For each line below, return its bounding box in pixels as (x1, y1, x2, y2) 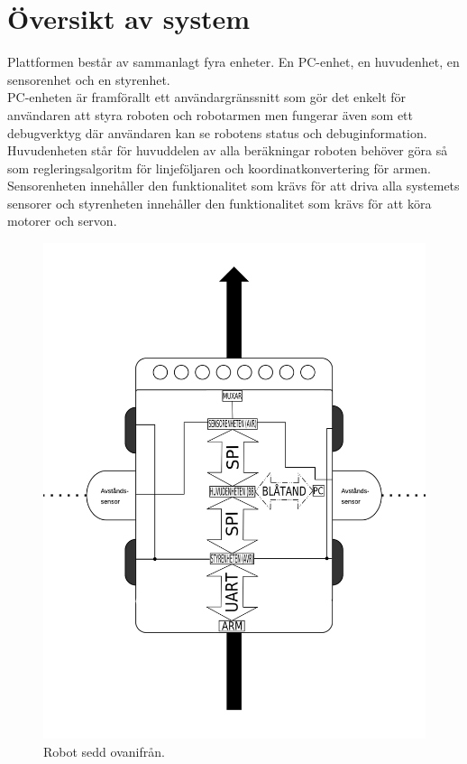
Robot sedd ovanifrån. (43, 741, 165, 760)
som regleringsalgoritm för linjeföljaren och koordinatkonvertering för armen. (7, 158, 431, 177)
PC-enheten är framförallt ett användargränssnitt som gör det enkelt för (7, 88, 407, 107)
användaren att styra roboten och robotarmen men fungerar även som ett (7, 105, 413, 124)
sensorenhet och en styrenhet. (7, 70, 170, 89)
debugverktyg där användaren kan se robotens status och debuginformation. (7, 123, 427, 142)
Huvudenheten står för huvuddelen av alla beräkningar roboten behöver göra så (7, 141, 448, 160)
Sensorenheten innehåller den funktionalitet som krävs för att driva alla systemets (7, 176, 460, 195)
